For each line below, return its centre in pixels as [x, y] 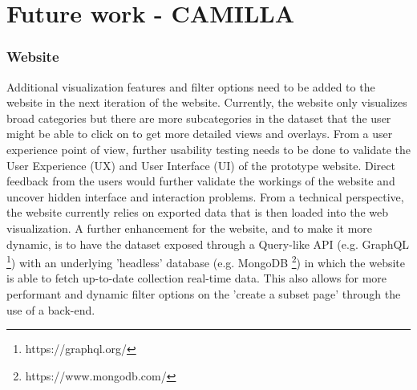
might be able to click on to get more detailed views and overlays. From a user [200, 134]
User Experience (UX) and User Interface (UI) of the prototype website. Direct [201, 165]
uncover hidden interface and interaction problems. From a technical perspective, [205, 196]
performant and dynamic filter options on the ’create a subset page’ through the [204, 293]
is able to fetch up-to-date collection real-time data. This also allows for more [197, 278]
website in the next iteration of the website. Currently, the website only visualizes [207, 102]
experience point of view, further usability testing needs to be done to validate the [208, 149]
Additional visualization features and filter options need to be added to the [191, 86]
